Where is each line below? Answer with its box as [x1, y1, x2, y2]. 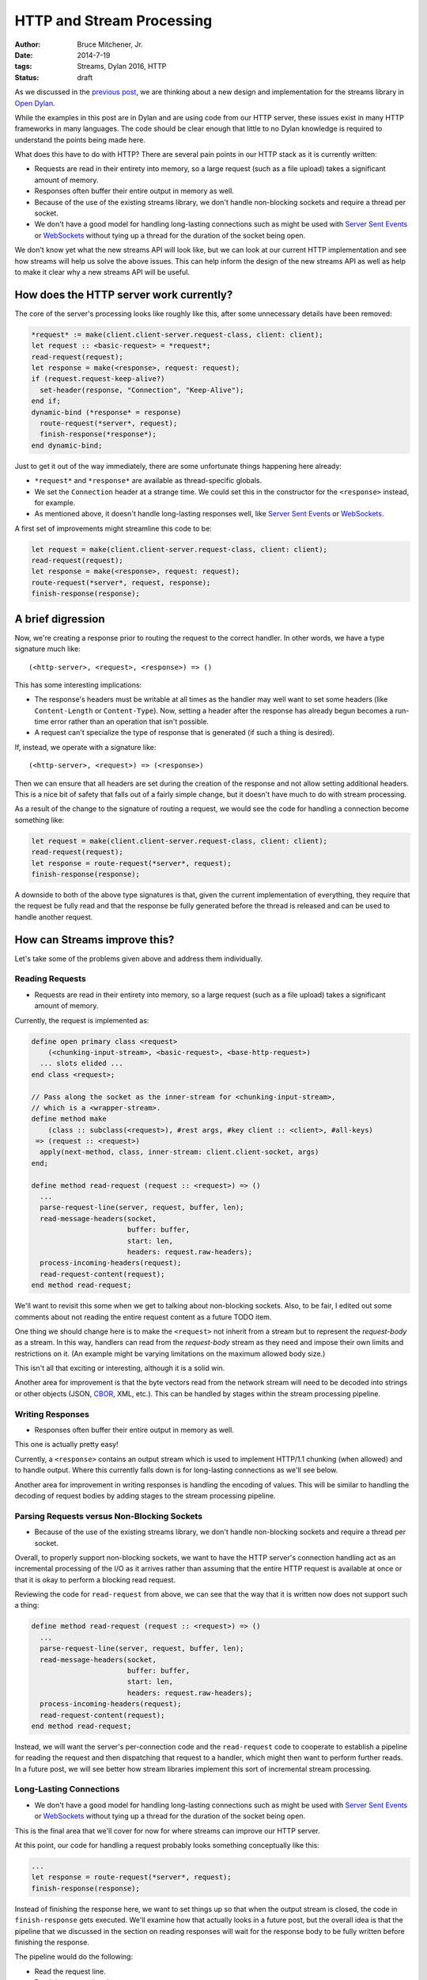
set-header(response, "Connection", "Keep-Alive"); [40, 385, 244, 394]
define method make [31, 1114, 107, 1124]
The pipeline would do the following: [14, 1952, 134, 1962]
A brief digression [14, 612, 105, 626]
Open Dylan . [14, 98, 55, 108]
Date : [14, 50, 33, 59]
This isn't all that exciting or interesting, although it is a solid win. [14, 1363, 225, 1373]
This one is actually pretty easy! [14, 1440, 119, 1449]
